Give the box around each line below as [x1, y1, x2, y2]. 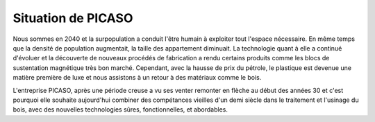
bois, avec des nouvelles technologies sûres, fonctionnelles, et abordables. [12, 105, 228, 114]
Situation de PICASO [12, 10, 133, 26]
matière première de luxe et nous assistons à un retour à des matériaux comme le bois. [12, 73, 262, 82]
